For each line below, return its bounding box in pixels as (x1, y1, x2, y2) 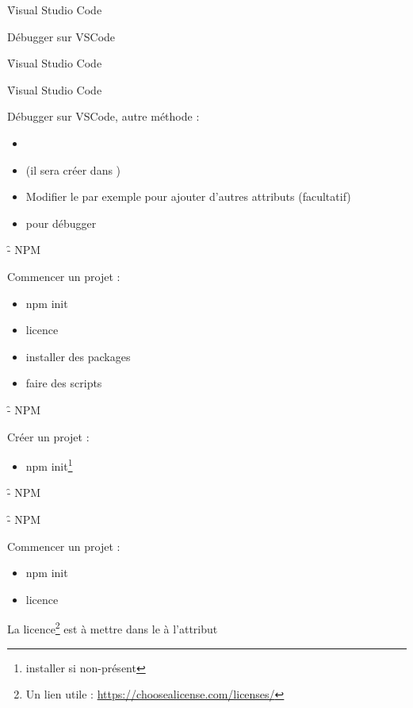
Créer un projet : (7, 428, 90, 444)
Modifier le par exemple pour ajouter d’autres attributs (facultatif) (25, 188, 351, 205)
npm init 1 (25, 456, 73, 474)
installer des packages (25, 348, 131, 364)
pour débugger (25, 214, 97, 231)
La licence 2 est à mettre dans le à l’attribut (7, 618, 218, 637)
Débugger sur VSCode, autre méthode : (7, 108, 200, 125)
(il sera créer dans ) (25, 161, 121, 178)
